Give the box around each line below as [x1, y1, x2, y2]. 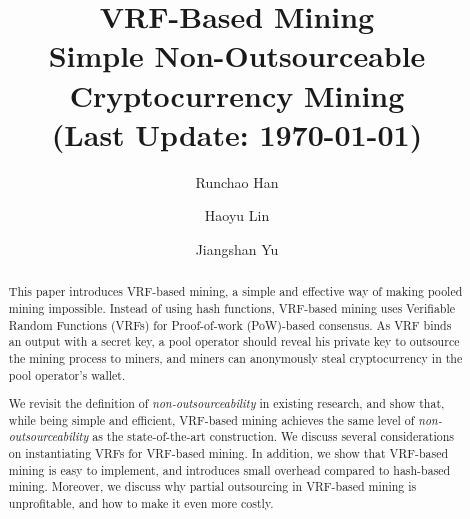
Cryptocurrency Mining [69, 74, 405, 115]
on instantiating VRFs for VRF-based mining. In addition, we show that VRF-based [8, 445, 449, 462]
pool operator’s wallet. [8, 366, 126, 383]
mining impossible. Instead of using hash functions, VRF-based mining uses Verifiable [8, 299, 456, 316]
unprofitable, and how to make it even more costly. [8, 495, 274, 512]
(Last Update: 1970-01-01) [51, 113, 423, 154]
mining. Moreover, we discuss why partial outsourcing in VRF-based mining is [8, 478, 417, 495]
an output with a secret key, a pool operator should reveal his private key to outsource [8, 333, 460, 350]
